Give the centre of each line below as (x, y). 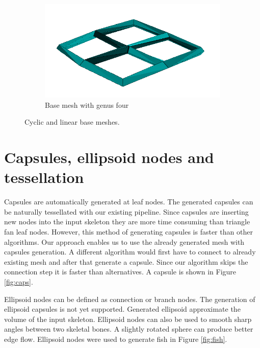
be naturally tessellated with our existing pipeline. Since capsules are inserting (126, 211)
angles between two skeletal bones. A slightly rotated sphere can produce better (129, 329)
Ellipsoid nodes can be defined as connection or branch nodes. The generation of (130, 299)
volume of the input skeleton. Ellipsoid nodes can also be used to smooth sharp (128, 319)
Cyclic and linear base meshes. (72, 122)
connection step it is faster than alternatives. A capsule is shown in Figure (120, 272)
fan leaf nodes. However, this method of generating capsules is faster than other (128, 231)
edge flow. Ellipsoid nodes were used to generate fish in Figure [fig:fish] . (116, 339)
